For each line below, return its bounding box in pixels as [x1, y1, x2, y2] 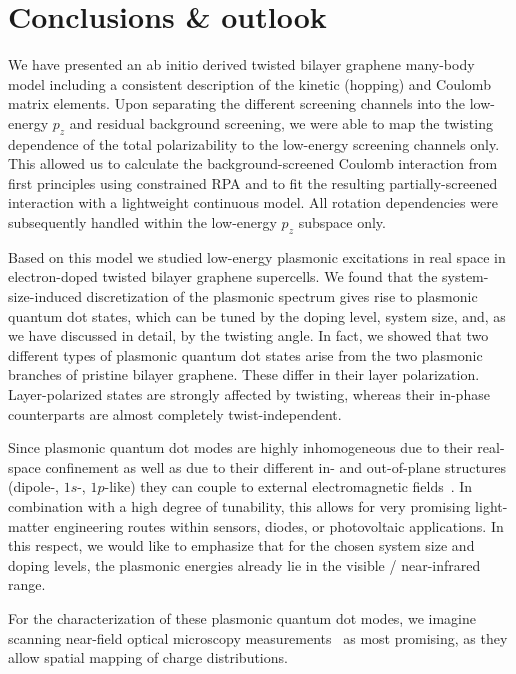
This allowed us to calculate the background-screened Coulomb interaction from [8, 153, 498, 174]
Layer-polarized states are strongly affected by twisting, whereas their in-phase [8, 384, 490, 405]
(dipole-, [8, 476, 59, 497]
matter [8, 515, 50, 536]
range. [8, 574, 46, 595]
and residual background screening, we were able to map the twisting [69, 112, 493, 133]
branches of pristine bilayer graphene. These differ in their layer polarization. [8, 364, 480, 385]
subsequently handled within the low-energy [8, 212, 277, 233]
